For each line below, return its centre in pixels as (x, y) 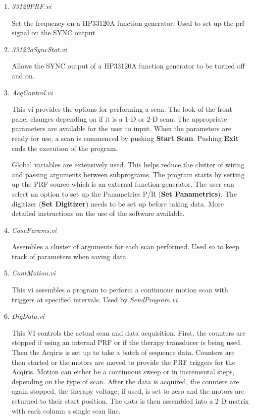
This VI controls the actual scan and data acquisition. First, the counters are (128, 332)
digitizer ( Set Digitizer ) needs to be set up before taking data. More (118, 203)
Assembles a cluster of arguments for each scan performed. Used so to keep (126, 246)
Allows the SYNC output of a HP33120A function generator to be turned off (128, 66)
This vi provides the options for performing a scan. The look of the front (122, 109)
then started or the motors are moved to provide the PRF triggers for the (123, 362)
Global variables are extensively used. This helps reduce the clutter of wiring (128, 165)
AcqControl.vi (32, 92)
